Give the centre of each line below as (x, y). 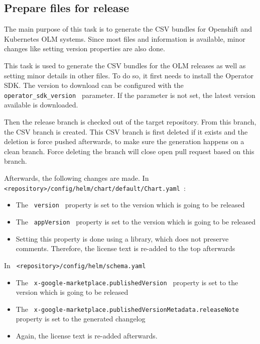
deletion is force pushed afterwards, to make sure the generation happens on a (124, 141)
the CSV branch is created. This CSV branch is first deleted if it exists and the (126, 131)
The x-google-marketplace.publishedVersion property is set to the (127, 282)
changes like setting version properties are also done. (85, 48)
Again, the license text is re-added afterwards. (87, 336)
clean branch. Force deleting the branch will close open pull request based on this (129, 151)
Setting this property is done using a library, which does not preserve (122, 238)
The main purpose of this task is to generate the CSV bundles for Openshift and (128, 29)
